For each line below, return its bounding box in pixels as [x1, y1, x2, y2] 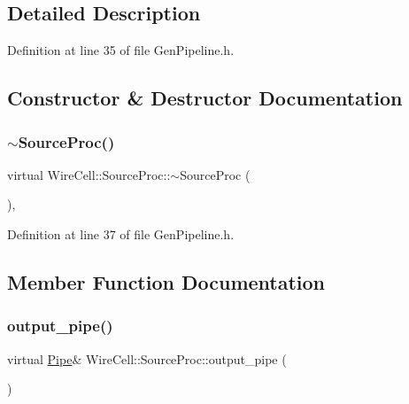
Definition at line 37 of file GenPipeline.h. [7, 224, 235, 243]
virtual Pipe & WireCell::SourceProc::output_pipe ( [7, 349, 287, 368]
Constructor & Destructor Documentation [7, 84, 403, 112]
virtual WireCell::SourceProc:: [7, 165, 171, 183]
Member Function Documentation [7, 268, 326, 295]
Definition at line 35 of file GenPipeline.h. [7, 41, 235, 59]
